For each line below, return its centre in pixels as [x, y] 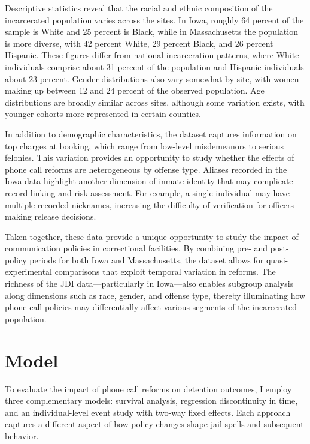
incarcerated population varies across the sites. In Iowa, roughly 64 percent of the [154, 19]
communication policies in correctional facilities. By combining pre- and [136, 248]
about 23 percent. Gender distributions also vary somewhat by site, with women [152, 78]
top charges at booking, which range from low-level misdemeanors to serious [145, 145]
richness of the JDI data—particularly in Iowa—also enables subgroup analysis [149, 283]
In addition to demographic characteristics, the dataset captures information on [151, 133]
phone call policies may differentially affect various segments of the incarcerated [151, 307]
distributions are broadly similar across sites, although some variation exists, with [155, 102]
